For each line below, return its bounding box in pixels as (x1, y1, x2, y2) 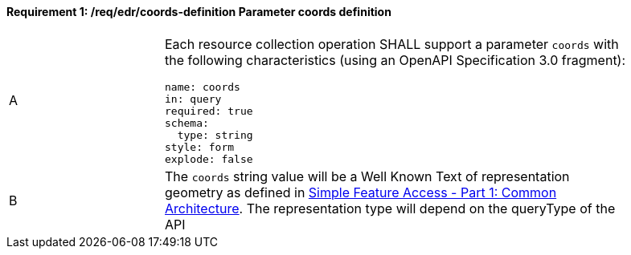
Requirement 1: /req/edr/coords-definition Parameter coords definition (6, 5, 391, 18)
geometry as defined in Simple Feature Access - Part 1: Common (165, 184, 557, 200)
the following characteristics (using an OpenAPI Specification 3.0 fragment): (165, 51, 626, 68)
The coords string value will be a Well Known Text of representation (165, 168, 570, 184)
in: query (165, 92, 222, 105)
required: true (165, 104, 253, 117)
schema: (165, 116, 209, 129)
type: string (177, 128, 253, 141)
